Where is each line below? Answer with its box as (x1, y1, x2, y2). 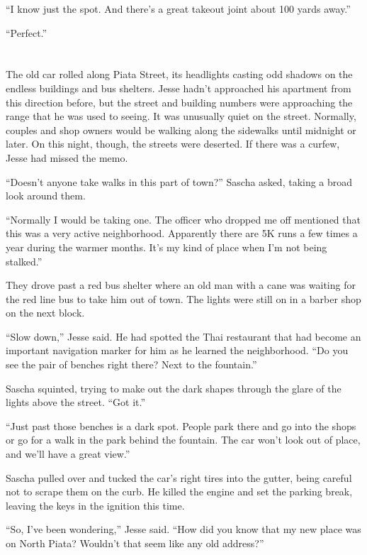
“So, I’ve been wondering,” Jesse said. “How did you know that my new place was (6, 522, 361, 537)
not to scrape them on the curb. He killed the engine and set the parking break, (6, 484, 353, 499)
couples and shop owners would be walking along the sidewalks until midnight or (6, 122, 356, 137)
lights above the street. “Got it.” (6, 395, 146, 410)
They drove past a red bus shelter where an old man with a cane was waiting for (6, 277, 356, 292)
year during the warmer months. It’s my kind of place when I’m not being (6, 239, 327, 254)
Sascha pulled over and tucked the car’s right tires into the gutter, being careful (6, 470, 352, 485)
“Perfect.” (6, 25, 47, 40)
